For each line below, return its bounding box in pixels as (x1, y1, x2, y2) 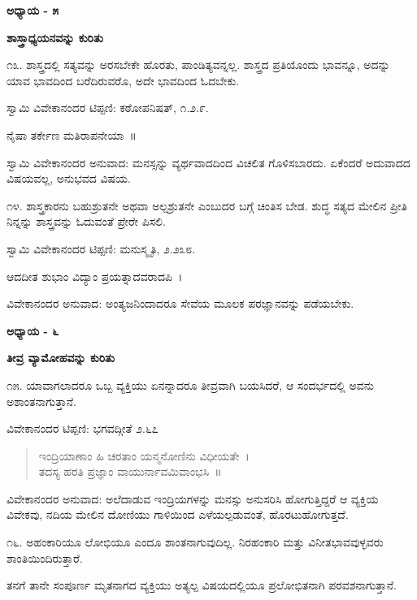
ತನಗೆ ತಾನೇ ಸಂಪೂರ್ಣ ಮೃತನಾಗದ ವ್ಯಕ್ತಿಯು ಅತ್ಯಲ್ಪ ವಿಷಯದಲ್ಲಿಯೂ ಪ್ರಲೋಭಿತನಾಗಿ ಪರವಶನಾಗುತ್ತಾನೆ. (7, 576, 397, 594)
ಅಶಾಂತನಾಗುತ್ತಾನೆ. (7, 392, 77, 409)
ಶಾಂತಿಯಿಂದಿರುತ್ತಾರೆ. (7, 549, 83, 566)
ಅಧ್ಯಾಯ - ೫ (7, 2, 59, 18)
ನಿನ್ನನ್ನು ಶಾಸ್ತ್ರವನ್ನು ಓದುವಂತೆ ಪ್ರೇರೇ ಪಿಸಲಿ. (7, 213, 166, 230)
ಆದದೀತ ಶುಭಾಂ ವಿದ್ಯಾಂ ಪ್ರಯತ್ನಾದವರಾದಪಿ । (7, 267, 183, 284)
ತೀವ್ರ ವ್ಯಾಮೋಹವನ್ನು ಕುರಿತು (7, 349, 115, 366)
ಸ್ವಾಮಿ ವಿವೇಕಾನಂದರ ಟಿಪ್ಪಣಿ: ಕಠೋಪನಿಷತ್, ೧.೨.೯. (7, 99, 209, 116)
